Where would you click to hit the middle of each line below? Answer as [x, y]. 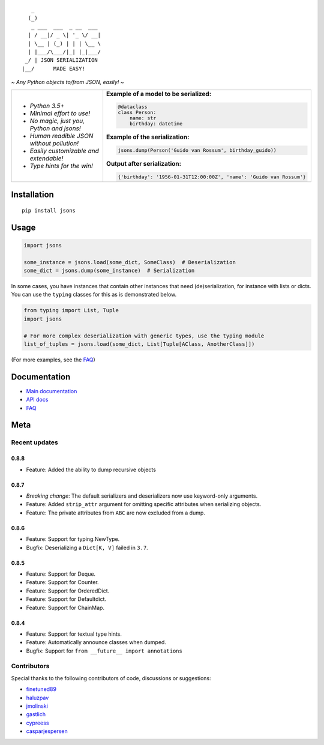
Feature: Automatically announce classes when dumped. [96, 642]
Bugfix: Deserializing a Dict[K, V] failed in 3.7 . [87, 547]
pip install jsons [49, 210]
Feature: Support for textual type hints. [74, 634]
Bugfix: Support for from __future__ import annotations [104, 651]
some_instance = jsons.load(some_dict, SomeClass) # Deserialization [130, 262]
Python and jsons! [55, 128]
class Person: [137, 113]
